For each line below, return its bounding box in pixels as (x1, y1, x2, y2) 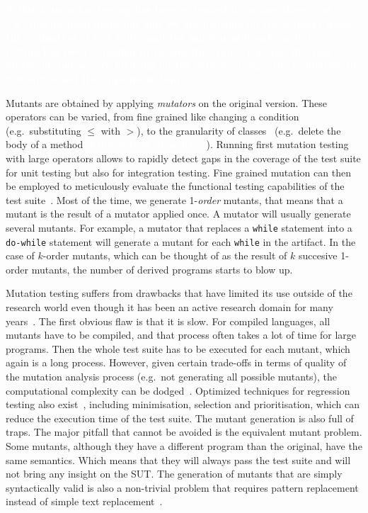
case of (6, 248, 35, 263)
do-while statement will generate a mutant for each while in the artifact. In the (6, 234, 356, 249)
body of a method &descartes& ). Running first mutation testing (6, 137, 349, 152)
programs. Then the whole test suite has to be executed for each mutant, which (6, 341, 350, 356)
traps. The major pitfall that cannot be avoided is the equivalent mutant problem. (6, 424, 362, 439)
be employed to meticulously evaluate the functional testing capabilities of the (6, 179, 345, 193)
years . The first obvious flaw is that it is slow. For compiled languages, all (6, 313, 330, 328)
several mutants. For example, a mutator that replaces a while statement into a (6, 220, 352, 235)
